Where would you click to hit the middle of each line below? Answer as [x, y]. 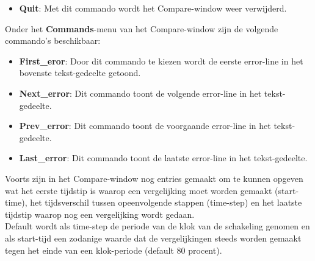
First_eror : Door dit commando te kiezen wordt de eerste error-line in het [161, 61]
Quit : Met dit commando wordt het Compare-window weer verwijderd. [153, 8]
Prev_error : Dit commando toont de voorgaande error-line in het [145, 126]
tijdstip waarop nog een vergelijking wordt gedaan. [100, 214]
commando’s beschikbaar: [53, 40]
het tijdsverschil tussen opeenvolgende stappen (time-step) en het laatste [166, 202]
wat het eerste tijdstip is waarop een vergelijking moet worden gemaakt [139, 190]
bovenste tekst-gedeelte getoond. [80, 73]
